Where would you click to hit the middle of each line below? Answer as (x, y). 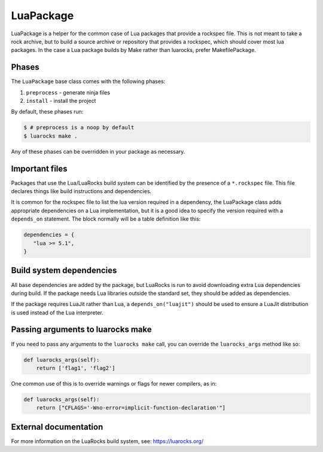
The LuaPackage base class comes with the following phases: (88, 81)
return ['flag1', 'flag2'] (76, 368)
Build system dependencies (64, 271)
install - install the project (61, 101)
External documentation (57, 427)
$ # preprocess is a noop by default (79, 128)
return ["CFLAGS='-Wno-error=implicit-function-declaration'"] (131, 408)
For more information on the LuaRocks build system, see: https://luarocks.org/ (107, 441)
